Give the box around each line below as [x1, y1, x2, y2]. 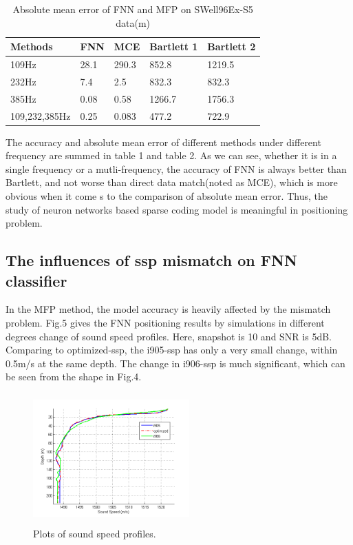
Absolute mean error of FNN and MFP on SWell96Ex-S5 [12, 2, 253, 16]
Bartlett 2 [207, 39, 256, 54]
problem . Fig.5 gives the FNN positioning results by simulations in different [6, 316, 325, 329]
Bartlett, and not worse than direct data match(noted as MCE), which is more [6, 175, 338, 189]
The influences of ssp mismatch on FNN [6, 249, 297, 271]
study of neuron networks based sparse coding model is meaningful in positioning [6, 202, 348, 216]
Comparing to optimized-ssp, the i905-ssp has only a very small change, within [6, 342, 338, 357]
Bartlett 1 [149, 39, 198, 54]
